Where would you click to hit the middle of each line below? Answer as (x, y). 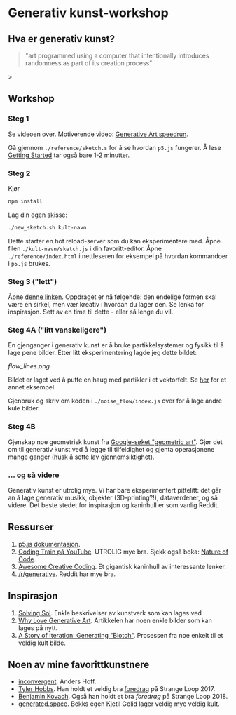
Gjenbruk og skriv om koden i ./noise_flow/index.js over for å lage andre (115, 401)
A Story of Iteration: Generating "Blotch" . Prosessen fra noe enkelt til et (120, 635)
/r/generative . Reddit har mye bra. (67, 574)
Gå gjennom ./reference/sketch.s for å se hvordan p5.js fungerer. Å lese (114, 147)
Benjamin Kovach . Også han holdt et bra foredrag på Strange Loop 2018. (123, 697)
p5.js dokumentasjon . (49, 544)
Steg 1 (19, 119)
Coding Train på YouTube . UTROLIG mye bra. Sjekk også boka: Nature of (123, 552)
